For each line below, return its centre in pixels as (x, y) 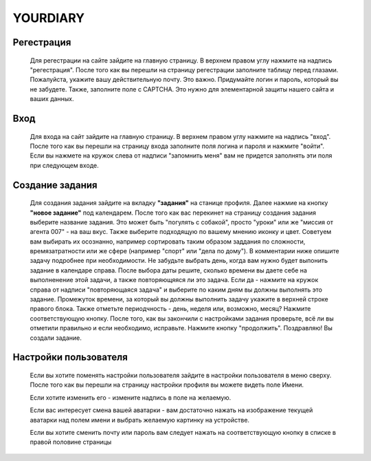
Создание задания (55, 185)
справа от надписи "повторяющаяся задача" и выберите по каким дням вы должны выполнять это (176, 290)
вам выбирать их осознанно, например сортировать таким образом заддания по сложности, (168, 242)
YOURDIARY (49, 18)
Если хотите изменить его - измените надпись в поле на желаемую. (131, 397)
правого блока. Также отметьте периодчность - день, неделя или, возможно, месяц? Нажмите (170, 309)
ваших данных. (52, 99)
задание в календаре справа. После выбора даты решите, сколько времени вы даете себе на (168, 270)
